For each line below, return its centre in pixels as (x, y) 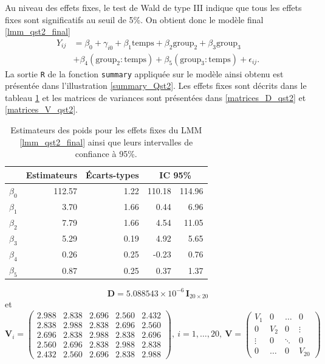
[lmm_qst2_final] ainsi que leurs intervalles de (106, 142)
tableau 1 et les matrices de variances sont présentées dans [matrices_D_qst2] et (156, 97)
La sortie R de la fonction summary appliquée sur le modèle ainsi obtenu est (144, 73)
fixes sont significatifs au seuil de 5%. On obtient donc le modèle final (134, 19)
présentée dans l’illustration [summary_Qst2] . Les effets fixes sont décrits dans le (156, 86)
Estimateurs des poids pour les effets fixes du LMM (106, 130)
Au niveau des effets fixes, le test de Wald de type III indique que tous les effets (153, 7)
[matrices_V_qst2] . (41, 109)
